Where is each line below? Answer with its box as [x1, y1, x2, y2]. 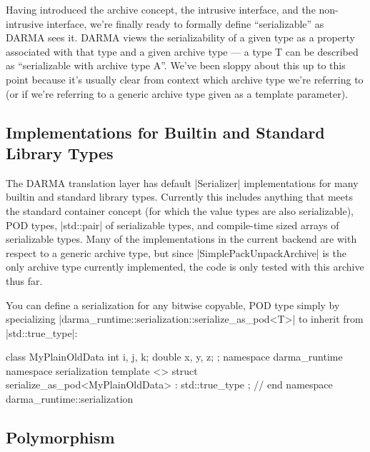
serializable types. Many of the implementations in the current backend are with [6, 231, 357, 246]
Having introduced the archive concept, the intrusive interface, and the [6, 2, 316, 16]
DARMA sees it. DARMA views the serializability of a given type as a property [6, 30, 355, 45]
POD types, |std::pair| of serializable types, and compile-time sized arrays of [6, 217, 339, 232]
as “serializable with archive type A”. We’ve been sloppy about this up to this [6, 58, 346, 73]
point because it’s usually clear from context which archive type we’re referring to [6, 71, 364, 86]
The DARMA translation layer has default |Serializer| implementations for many [6, 175, 359, 190]
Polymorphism [6, 426, 115, 448]
